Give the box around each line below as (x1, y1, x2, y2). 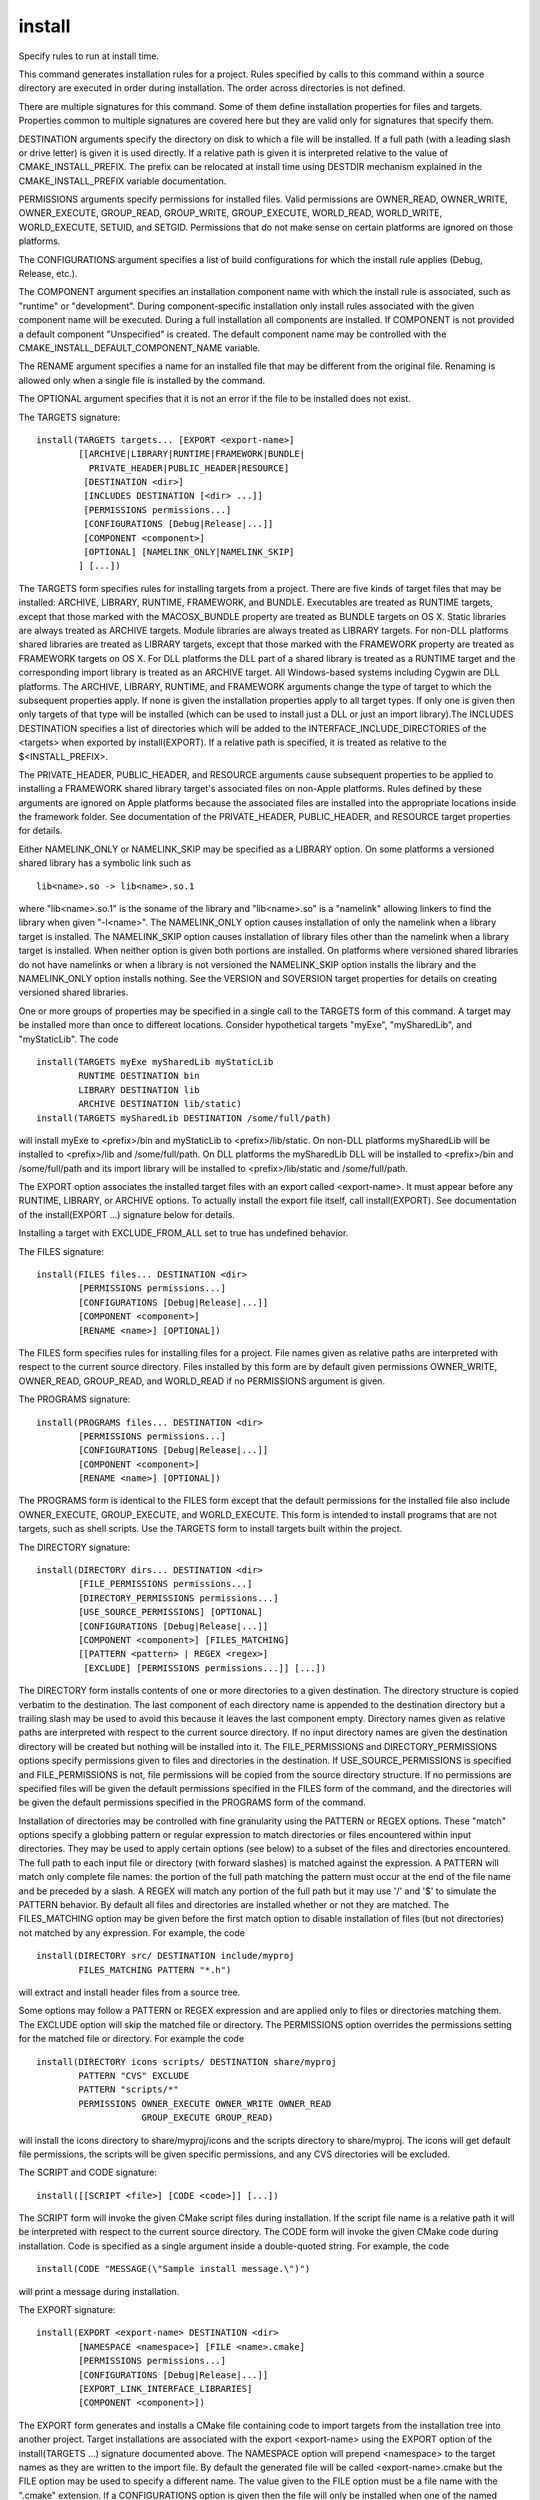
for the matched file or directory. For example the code (18, 2033, 245, 2045)
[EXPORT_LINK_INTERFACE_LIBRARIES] (78, 2383, 253, 2394)
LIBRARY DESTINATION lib (78, 1084, 200, 1095)
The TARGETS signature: (18, 411, 121, 423)
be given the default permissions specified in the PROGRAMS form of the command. (18, 1796, 367, 1809)
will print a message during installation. (18, 2285, 180, 2297)
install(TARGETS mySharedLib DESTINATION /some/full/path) (36, 1112, 332, 1124)
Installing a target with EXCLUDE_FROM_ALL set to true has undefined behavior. (18, 1227, 349, 1239)
